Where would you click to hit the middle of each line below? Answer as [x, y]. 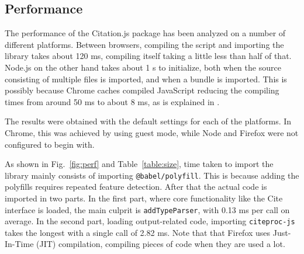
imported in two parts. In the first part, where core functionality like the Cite [144, 198]
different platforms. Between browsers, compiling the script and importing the [144, 44]
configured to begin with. [50, 144]
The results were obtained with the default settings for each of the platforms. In [148, 121]
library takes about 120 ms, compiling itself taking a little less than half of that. [148, 56]
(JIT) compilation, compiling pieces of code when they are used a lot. [161, 244]
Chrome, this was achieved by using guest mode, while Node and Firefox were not [152, 132]
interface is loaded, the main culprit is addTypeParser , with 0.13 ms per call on [147, 209]
